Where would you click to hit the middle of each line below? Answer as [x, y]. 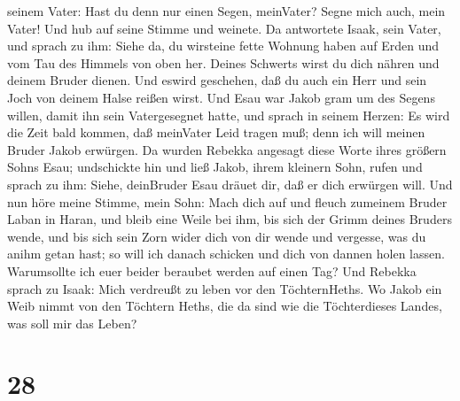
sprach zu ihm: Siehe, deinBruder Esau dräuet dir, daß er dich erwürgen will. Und [230, 184]
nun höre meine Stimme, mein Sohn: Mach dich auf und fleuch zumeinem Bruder [227, 201]
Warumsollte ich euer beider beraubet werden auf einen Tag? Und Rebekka [212, 270]
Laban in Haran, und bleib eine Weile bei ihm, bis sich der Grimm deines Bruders [230, 219]
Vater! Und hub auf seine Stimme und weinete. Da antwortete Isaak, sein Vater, [224, 28]
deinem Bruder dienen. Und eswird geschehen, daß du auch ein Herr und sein [217, 80]
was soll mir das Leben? [72, 323]
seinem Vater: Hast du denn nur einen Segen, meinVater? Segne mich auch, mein [226, 11]
